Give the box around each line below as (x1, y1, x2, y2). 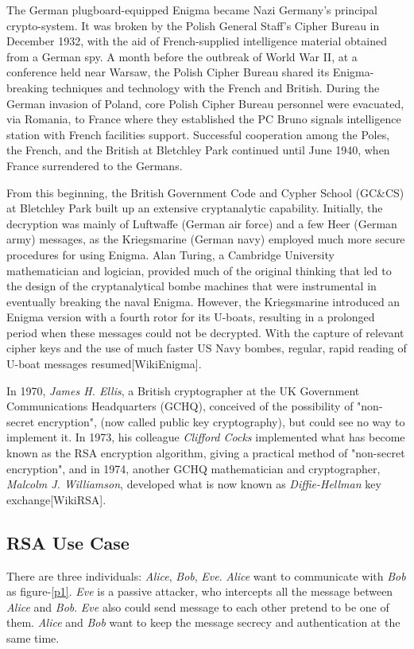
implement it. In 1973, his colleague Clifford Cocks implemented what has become (6, 429, 405, 445)
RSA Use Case (6, 530, 130, 554)
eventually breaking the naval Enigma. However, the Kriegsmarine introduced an (6, 293, 400, 309)
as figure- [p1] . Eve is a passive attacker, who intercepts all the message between (6, 583, 393, 600)
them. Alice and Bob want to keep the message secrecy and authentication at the (6, 614, 400, 631)
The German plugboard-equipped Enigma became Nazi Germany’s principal (6, 2, 377, 17)
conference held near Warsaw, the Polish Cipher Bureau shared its (6, 64, 330, 80)
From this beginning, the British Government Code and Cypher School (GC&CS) (6, 184, 404, 200)
